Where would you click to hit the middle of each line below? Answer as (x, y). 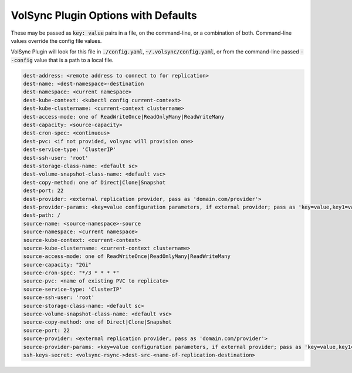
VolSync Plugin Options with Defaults (104, 15)
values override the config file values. (56, 41)
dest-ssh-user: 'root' (56, 158)
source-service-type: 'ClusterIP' (73, 289)
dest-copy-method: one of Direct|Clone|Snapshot (94, 182)
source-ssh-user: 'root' (59, 298)
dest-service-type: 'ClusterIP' (70, 149)
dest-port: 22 (43, 191)
